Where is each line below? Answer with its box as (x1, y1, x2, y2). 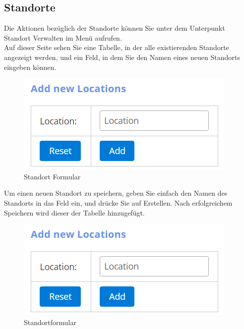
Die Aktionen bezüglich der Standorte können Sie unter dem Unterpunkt (4, 23, 225, 33)
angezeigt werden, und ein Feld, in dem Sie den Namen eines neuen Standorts (4, 52, 240, 62)
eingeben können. (4, 61, 57, 72)
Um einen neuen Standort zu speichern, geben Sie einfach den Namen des (4, 188, 228, 198)
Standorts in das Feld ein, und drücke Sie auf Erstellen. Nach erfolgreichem (4, 197, 233, 208)
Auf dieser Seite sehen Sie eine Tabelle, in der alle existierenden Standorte (4, 42, 229, 53)
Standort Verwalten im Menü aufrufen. (4, 32, 122, 43)
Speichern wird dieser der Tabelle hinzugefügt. (4, 207, 145, 218)
